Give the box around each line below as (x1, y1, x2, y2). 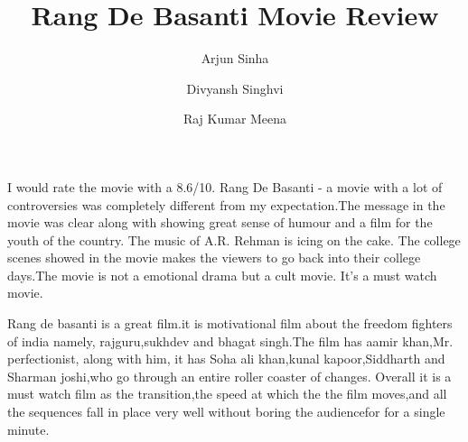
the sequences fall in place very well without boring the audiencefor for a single (7, 402, 445, 421)
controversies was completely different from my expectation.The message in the (7, 195, 445, 214)
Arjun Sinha (201, 49, 269, 68)
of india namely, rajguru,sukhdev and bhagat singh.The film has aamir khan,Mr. (7, 331, 454, 350)
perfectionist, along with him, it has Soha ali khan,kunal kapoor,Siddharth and (7, 349, 445, 368)
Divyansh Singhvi (186, 78, 284, 97)
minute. (7, 419, 50, 438)
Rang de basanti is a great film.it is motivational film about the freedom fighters (7, 314, 453, 333)
